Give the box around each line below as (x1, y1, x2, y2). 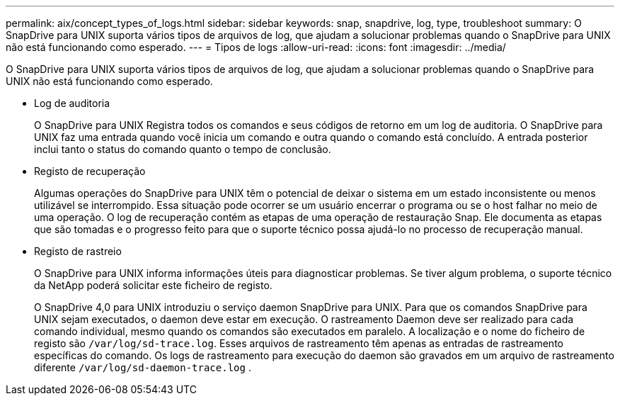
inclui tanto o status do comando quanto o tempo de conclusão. (34, 143, 331, 155)
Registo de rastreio (34, 245, 122, 257)
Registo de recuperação (34, 165, 146, 177)
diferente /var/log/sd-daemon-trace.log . (34, 361, 251, 373)
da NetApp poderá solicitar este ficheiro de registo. (34, 279, 272, 291)
